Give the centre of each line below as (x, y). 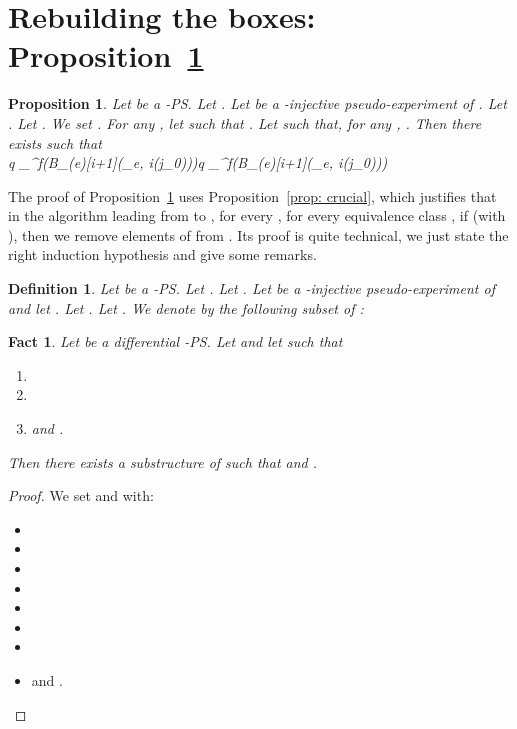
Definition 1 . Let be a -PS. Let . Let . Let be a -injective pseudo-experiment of (251, 288)
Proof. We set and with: (81, 495)
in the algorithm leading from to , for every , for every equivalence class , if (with (257, 215)
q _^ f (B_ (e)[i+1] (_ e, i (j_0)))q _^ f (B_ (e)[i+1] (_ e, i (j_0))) (198, 162)
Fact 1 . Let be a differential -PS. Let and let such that (175, 341)
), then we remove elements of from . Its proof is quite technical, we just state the (258, 234)
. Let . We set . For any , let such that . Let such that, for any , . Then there (245, 122)
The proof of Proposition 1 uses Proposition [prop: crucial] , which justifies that (252, 195)
